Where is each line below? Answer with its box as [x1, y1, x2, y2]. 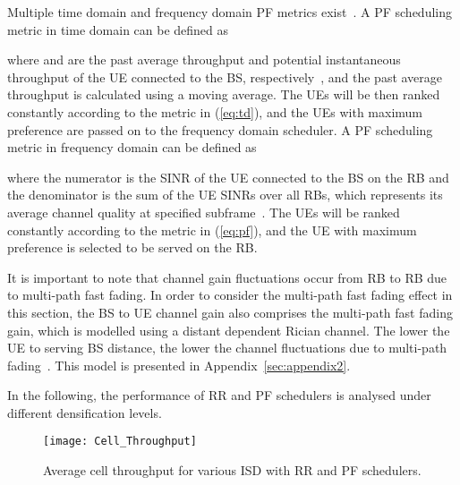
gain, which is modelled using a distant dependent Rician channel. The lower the [7, 320, 450, 339]
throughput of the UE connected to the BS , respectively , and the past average [7, 67, 443, 86]
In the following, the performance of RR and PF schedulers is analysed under [7, 386, 431, 404]
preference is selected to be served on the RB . [7, 238, 258, 257]
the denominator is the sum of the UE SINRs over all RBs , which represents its [7, 185, 443, 204]
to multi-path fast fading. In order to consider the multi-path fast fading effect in [7, 285, 453, 304]
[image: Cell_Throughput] [43, 435, 197, 448]
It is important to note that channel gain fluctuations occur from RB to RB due [7, 268, 447, 286]
